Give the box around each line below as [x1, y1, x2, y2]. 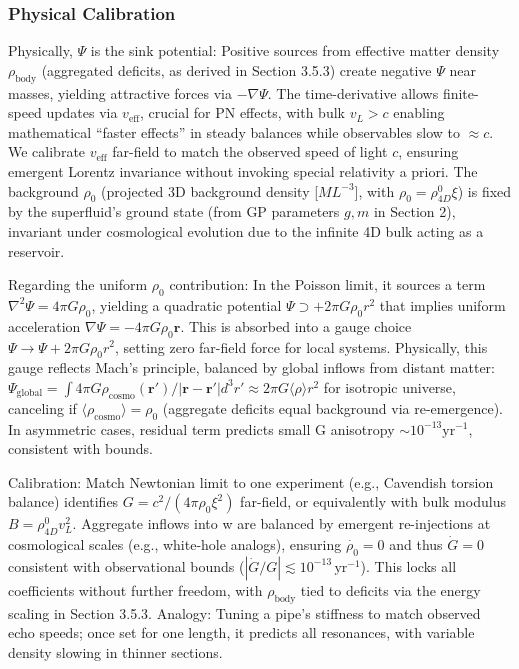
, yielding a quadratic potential [91, 294, 282, 315]
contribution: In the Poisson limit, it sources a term [169, 274, 486, 295]
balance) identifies [8, 491, 119, 512]
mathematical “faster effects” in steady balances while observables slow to [8, 121, 461, 142]
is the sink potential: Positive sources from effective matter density [90, 40, 500, 61]
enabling [393, 102, 445, 123]
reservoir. [8, 240, 65, 261]
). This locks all [360, 555, 457, 576]
